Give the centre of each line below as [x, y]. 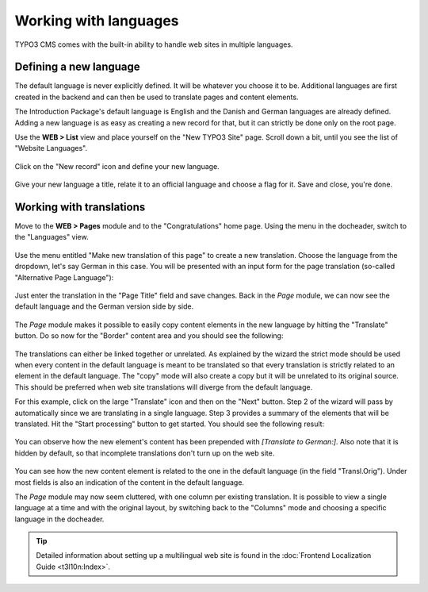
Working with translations [80, 207]
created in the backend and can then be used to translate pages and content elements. [157, 97]
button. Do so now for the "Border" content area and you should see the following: [149, 336]
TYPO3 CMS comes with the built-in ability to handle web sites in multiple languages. [154, 44]
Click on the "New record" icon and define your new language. [117, 166]
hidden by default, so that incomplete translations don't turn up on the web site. [145, 453]
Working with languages [97, 21]
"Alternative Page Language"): [64, 277]
